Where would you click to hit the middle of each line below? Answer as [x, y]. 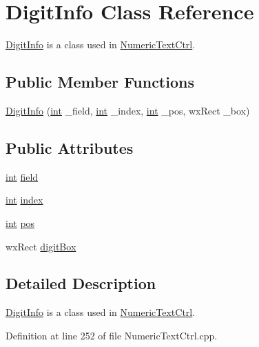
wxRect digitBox [41, 246]
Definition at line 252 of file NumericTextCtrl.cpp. [112, 335]
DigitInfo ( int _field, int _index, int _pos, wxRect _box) [128, 110]
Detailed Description [81, 283]
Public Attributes [70, 147]
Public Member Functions [100, 82]
